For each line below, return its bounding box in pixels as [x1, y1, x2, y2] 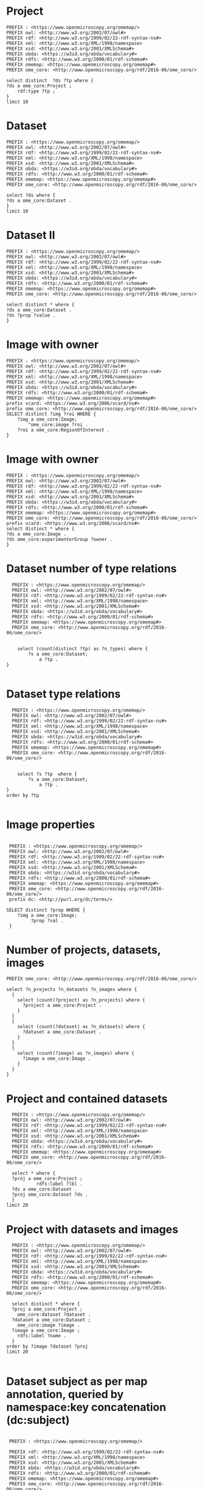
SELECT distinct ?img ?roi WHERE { [6, 411, 97, 417]
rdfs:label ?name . [17, 1333, 67, 1339]
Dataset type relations [6, 687, 121, 701]
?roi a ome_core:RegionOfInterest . [17, 427, 111, 433]
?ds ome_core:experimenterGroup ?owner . [6, 536, 113, 542]
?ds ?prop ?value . [6, 312, 56, 318]
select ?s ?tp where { [17, 771, 78, 777]
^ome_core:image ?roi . [28, 421, 88, 428]
